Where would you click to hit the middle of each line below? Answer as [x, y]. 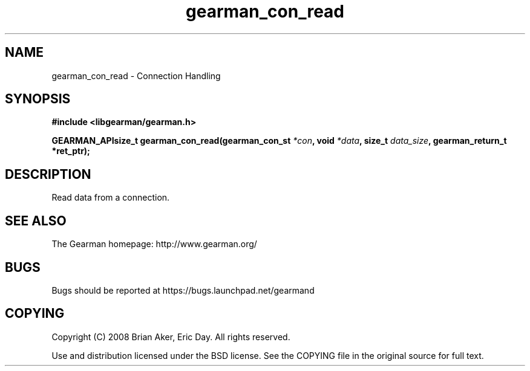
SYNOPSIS [38, 99]
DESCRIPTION [48, 174]
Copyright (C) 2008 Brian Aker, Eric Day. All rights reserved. [171, 337]
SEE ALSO [36, 221]
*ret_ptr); [71, 151]
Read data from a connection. [111, 198]
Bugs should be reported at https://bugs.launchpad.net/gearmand [183, 290]
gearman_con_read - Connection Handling [136, 76]
